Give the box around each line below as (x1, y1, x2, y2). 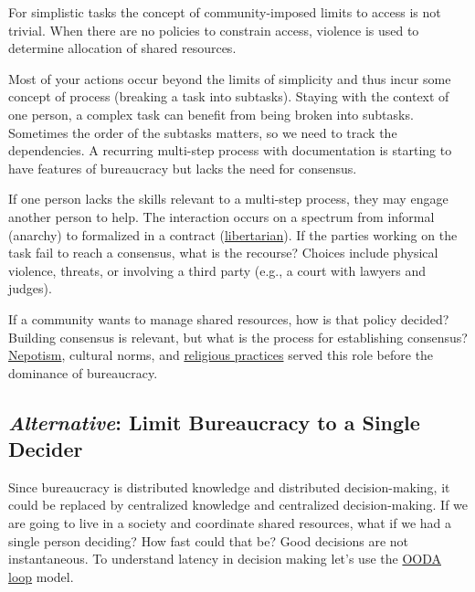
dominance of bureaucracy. (8, 363, 158, 382)
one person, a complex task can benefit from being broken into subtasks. (8, 104, 414, 123)
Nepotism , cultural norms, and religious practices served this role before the (8, 345, 434, 365)
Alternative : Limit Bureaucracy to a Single (8, 407, 420, 436)
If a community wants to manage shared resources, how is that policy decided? (8, 309, 449, 328)
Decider (8, 435, 83, 463)
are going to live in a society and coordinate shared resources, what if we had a (8, 513, 452, 533)
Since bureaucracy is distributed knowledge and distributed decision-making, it (8, 477, 450, 496)
